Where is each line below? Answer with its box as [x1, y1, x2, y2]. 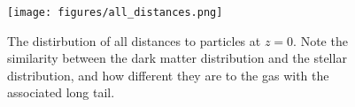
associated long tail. [7, 83, 115, 102]
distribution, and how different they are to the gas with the [7, 65, 329, 84]
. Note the [293, 31, 348, 50]
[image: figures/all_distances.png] [7, 6, 223, 19]
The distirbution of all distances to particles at [7, 31, 261, 50]
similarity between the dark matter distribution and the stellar [7, 49, 347, 67]
